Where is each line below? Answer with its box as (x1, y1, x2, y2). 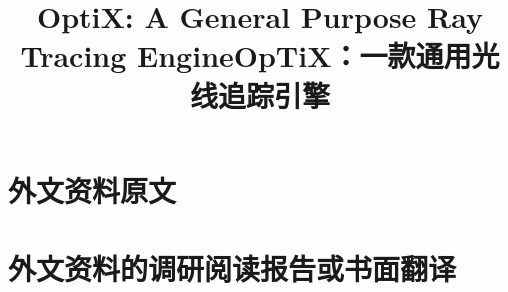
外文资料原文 (8, 169, 177, 210)
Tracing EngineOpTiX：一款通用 (20, 35, 472, 76)
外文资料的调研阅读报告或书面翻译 (8, 248, 457, 289)
